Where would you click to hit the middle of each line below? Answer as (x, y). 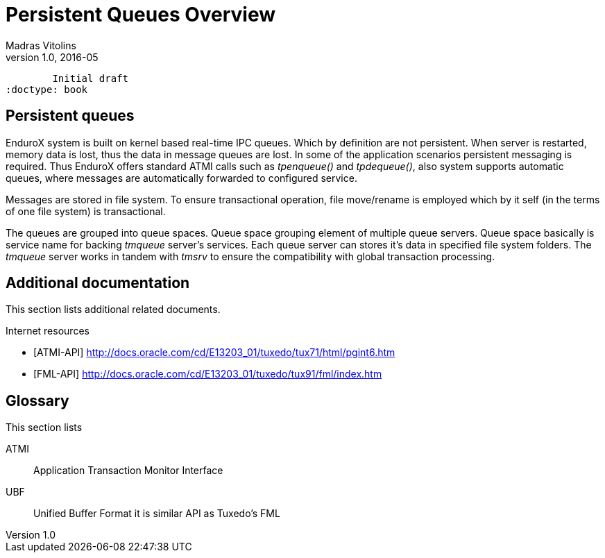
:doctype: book (47, 89)
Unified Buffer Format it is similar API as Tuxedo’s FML (157, 514)
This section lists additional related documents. (113, 310)
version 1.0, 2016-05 (52, 57)
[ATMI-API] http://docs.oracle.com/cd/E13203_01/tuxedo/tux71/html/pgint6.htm (214, 353)
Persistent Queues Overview (141, 15)
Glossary (37, 400)
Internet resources (48, 331)
